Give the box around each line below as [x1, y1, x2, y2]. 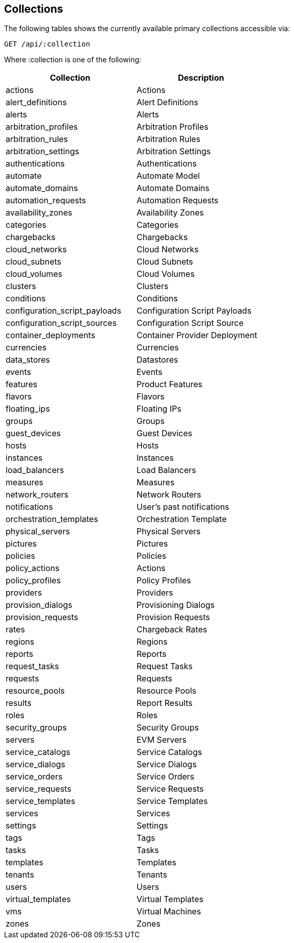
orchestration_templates [6, 514, 98, 525]
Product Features [137, 379, 203, 390]
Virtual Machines [137, 906, 201, 917]
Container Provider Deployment [137, 330, 257, 341]
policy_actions [6, 563, 60, 574]
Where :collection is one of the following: [4, 55, 142, 64]
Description [178, 73, 224, 83]
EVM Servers [137, 735, 186, 745]
